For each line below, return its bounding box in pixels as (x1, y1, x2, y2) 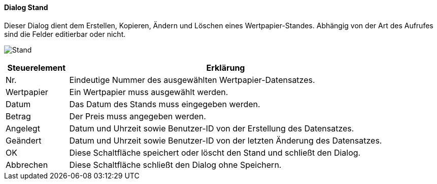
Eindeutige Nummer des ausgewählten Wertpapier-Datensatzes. (69, 74, 315, 85)
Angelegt (6, 123, 40, 133)
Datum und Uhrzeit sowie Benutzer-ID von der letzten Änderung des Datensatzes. (69, 135, 382, 146)
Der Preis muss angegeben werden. (69, 111, 206, 121)
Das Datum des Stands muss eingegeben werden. (69, 99, 260, 109)
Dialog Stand (4, 3, 48, 12)
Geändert (6, 135, 42, 146)
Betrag (6, 111, 31, 121)
